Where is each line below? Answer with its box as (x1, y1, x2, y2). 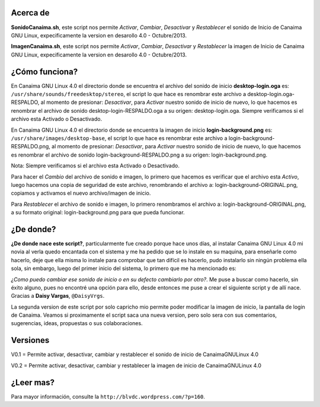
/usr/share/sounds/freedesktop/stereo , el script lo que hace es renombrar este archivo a (11, 90, 247, 97)
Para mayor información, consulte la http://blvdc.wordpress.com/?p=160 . (11, 393, 206, 400)
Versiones (11, 335, 50, 345)
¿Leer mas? (11, 377, 55, 387)
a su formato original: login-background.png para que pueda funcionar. (11, 209, 185, 216)
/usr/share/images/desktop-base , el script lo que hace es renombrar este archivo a (11, 134, 228, 142)
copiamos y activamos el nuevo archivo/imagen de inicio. (11, 190, 151, 197)
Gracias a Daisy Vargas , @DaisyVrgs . (11, 292, 105, 300)
